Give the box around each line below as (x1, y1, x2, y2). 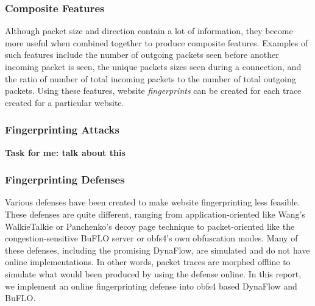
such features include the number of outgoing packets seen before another (5, 48, 279, 61)
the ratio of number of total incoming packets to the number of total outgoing (5, 72, 296, 85)
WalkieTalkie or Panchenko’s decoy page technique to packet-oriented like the (5, 219, 295, 232)
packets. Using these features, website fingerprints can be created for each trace (5, 84, 302, 97)
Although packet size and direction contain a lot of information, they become (5, 24, 293, 37)
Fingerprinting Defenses (5, 172, 125, 187)
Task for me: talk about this (5, 146, 126, 158)
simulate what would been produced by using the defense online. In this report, (5, 267, 302, 280)
